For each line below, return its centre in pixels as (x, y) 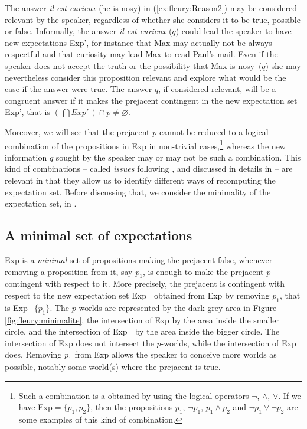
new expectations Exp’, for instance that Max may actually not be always (138, 42)
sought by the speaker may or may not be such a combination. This (178, 157)
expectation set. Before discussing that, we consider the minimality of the (138, 191)
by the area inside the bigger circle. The (207, 331)
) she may (283, 65)
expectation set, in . (41, 203)
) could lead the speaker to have (233, 31)
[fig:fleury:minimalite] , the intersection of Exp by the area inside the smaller (142, 320)
